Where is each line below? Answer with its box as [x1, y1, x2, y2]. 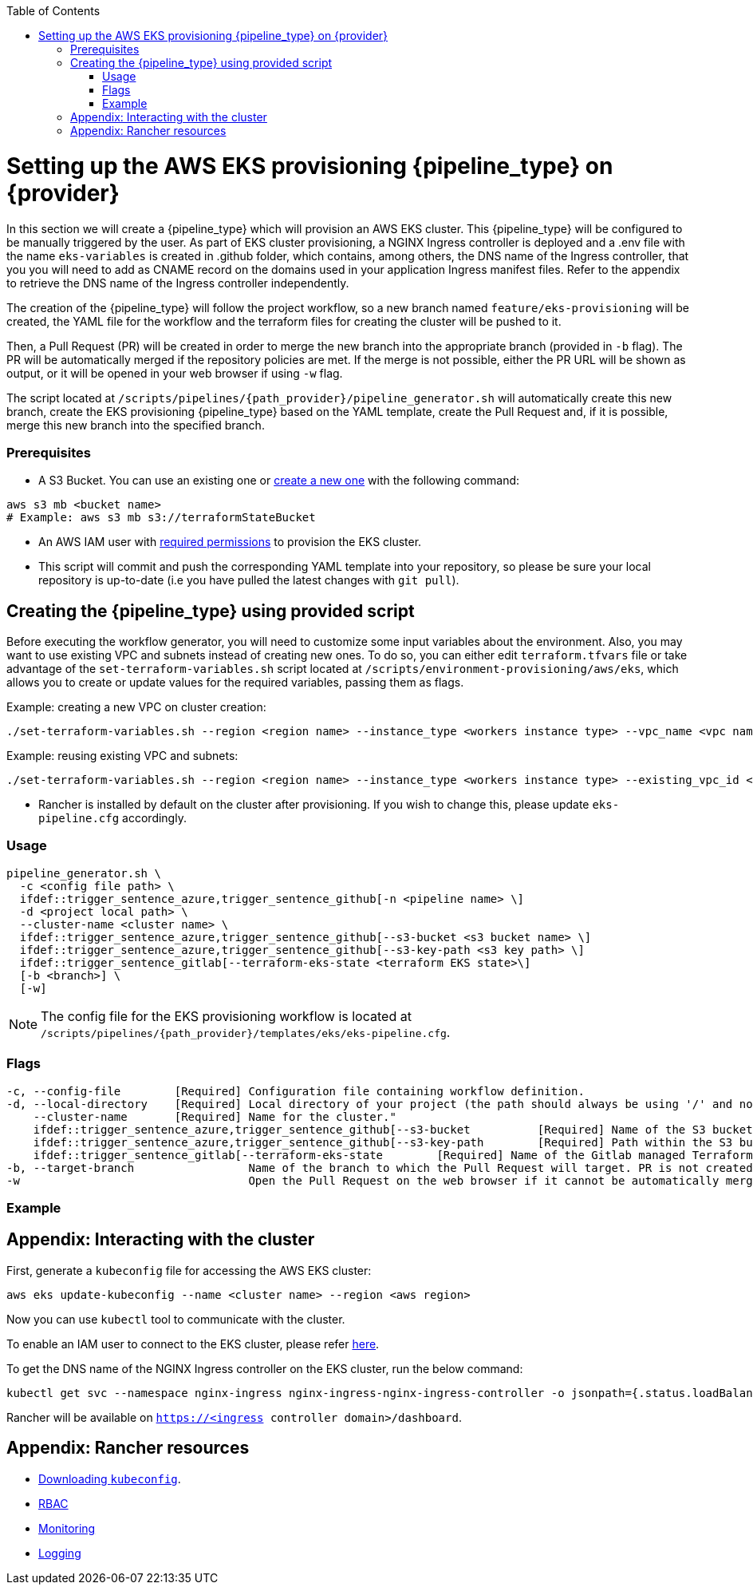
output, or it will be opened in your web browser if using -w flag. [6, 366, 343, 380]
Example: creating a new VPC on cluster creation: [6, 700, 266, 714]
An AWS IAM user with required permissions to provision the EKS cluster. [38, 535, 422, 549]
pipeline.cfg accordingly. [38, 811, 187, 825]
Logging [38, 1545, 81, 1560]
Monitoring [38, 1521, 96, 1535]
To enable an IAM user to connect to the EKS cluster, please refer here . [6, 1336, 380, 1351]
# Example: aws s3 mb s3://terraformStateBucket [6, 511, 316, 524]
